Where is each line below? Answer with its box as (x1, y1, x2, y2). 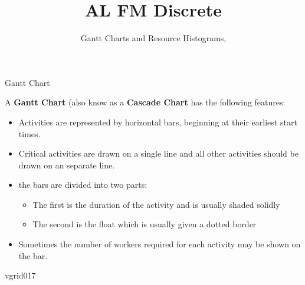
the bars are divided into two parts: (18, 178, 147, 191)
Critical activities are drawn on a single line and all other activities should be (18, 147, 299, 160)
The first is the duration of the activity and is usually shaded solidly (32, 198, 280, 210)
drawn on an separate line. (18, 158, 115, 171)
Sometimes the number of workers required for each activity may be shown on (18, 238, 301, 250)
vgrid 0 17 (5, 269, 36, 281)
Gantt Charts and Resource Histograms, (80, 32, 227, 44)
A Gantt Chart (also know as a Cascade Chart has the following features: (5, 96, 286, 108)
